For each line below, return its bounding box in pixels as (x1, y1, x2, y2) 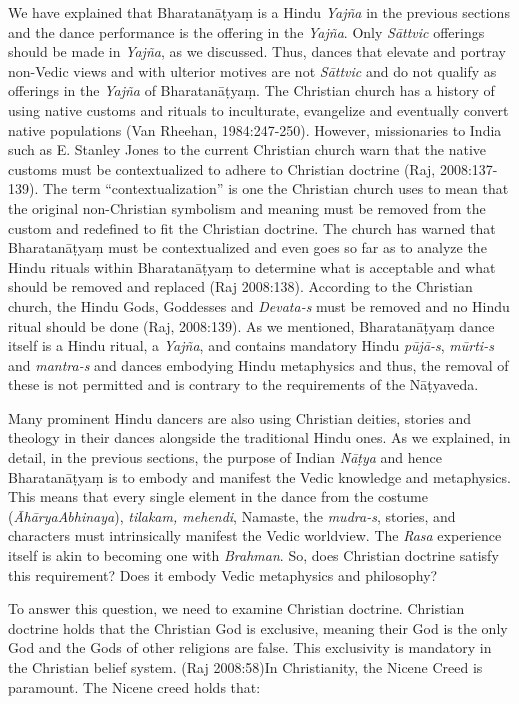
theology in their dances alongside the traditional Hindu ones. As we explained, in (8, 427, 511, 448)
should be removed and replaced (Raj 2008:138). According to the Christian (8, 276, 473, 297)
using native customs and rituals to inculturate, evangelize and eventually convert (8, 99, 509, 120)
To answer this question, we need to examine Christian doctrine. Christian (8, 598, 465, 619)
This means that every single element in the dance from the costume (8, 486, 428, 507)
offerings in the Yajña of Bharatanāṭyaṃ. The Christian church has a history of (8, 80, 495, 101)
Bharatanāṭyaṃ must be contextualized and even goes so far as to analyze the (8, 237, 487, 258)
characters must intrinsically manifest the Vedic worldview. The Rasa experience (8, 525, 502, 546)
